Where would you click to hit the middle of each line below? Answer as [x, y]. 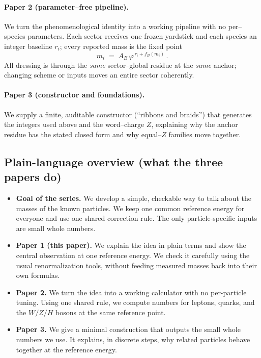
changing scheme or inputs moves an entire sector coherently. [99, 75]
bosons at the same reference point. [110, 312]
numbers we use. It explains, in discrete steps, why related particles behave [133, 339]
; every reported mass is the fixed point [121, 46]
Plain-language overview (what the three [114, 161]
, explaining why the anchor [195, 124]
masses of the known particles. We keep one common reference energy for [130, 208]
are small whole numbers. [56, 228]
